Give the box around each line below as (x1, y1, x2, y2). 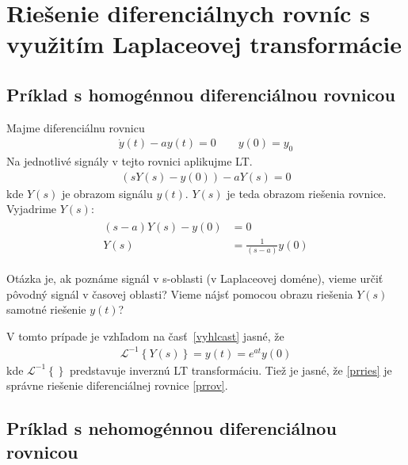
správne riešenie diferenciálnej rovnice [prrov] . (6, 377, 228, 394)
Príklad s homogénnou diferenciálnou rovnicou (6, 82, 395, 106)
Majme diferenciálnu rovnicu (6, 119, 145, 135)
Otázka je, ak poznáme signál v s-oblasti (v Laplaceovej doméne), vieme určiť (6, 269, 383, 286)
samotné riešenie (6, 301, 86, 318)
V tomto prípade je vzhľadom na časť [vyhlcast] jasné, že (6, 327, 284, 344)
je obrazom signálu (61, 185, 153, 201)
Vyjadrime (6, 200, 57, 217)
